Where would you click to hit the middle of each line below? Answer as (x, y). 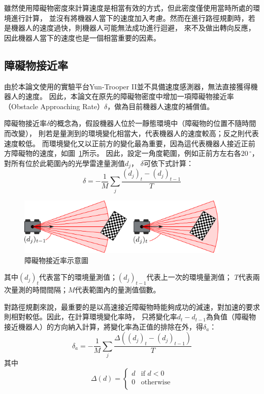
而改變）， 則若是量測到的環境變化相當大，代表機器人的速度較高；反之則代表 (131, 133)
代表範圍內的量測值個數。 (118, 289)
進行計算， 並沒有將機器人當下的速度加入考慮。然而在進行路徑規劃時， (129, 18)
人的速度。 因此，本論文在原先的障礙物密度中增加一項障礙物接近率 (122, 96)
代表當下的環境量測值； (78, 277)
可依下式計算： (169, 163)
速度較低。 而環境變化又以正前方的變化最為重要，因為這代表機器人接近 (123, 143)
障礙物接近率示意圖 (56, 260)
